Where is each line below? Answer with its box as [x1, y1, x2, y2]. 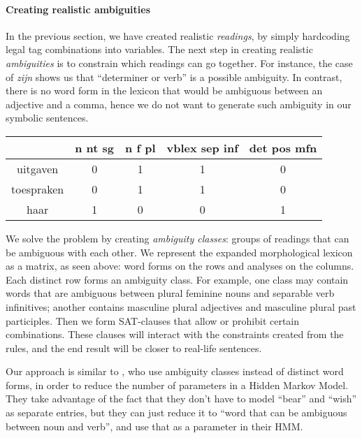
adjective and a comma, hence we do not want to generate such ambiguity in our [6, 96, 352, 111]
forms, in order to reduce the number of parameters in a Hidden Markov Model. [6, 377, 349, 392]
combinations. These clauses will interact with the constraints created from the [6, 327, 344, 342]
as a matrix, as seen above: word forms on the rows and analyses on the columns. [6, 258, 354, 273]
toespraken [11, 180, 64, 197]
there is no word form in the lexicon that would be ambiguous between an [6, 83, 323, 98]
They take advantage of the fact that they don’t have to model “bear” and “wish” [6, 391, 357, 406]
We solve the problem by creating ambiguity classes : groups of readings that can [6, 231, 349, 245]
